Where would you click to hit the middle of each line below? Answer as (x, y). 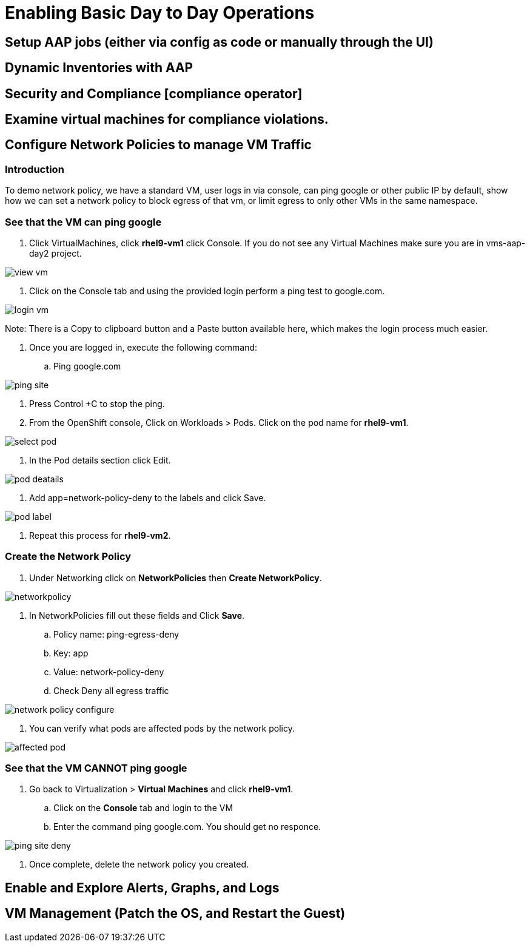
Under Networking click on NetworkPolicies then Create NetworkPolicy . (176, 578)
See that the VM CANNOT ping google (96, 768)
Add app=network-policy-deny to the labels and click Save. (148, 497)
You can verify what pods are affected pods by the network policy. (162, 728)
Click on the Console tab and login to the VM (143, 808)
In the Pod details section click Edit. (100, 460)
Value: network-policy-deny (109, 672)
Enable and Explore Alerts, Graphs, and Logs (142, 888)
